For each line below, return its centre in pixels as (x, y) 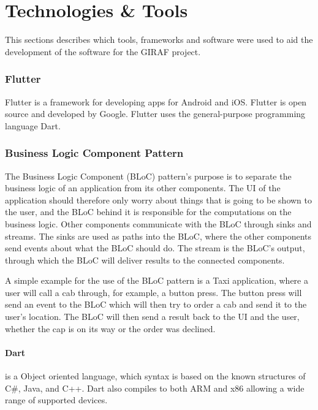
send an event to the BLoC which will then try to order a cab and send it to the (156, 304)
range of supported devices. (56, 400)
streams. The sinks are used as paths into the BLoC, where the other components (158, 236)
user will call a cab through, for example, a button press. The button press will (153, 292)
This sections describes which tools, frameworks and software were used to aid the (159, 40)
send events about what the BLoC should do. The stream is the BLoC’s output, (155, 248)
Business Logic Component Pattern (94, 153)
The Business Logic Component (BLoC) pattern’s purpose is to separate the (148, 176)
